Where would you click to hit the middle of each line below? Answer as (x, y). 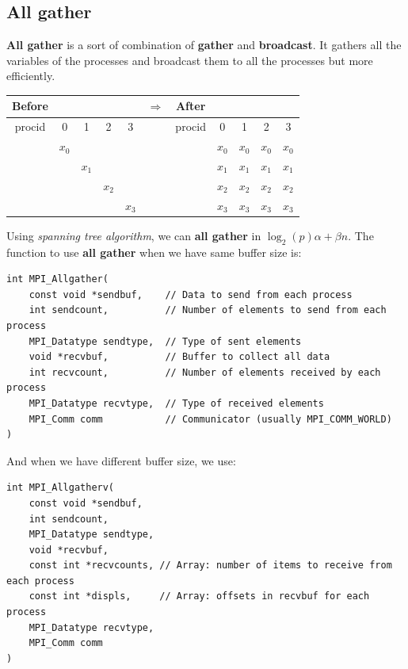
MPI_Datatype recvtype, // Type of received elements (176, 403)
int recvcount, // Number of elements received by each (205, 372)
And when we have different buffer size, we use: (121, 460)
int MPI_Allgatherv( (61, 488)
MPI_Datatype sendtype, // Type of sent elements (165, 341)
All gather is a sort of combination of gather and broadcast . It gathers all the (204, 45)
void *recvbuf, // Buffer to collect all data (179, 357)
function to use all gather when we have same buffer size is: (154, 252)
